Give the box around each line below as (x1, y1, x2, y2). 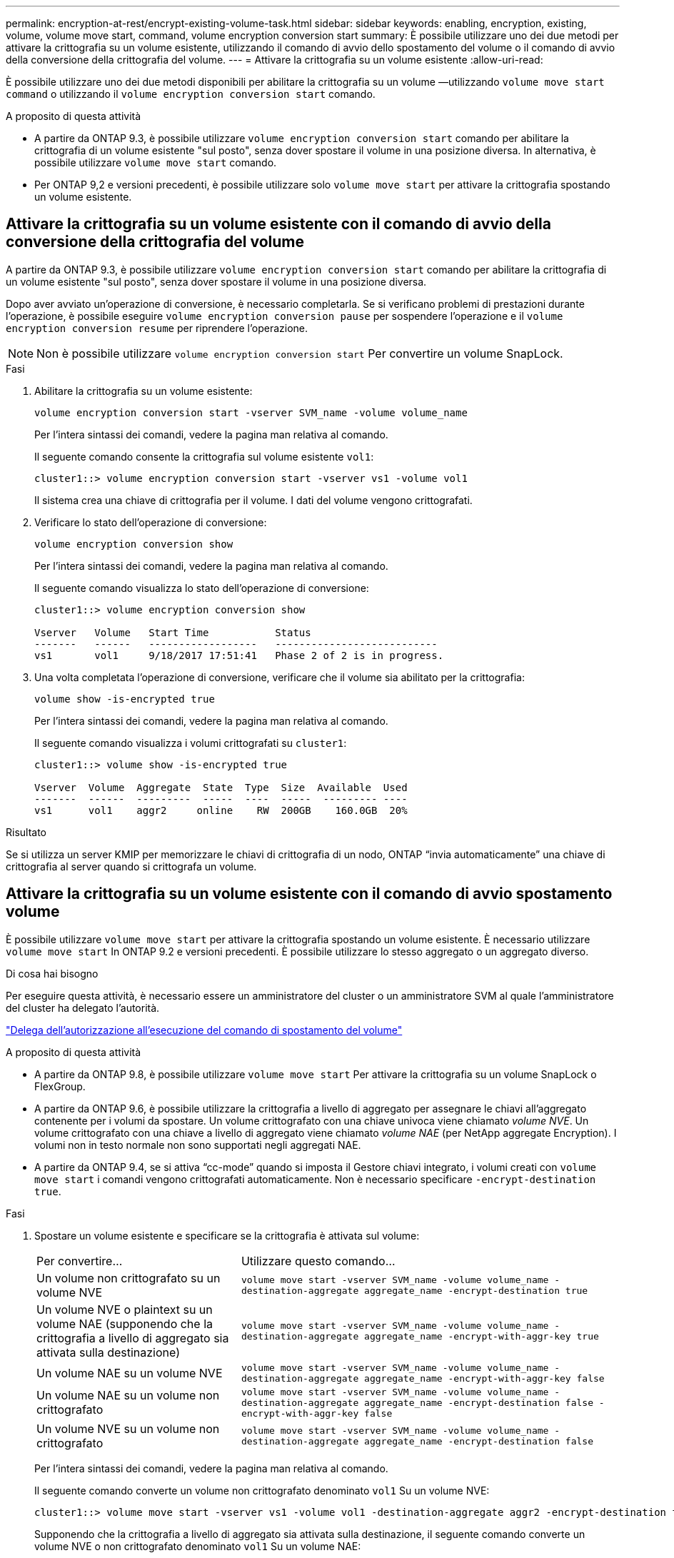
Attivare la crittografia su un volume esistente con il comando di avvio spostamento (6, 885, 613, 903)
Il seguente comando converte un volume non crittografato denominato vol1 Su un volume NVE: (34, 1484, 490, 1497)
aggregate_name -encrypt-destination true (364, 1285, 588, 1296)
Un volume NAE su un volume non (36, 1388, 220, 1403)
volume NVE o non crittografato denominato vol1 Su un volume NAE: (34, 1539, 361, 1552)
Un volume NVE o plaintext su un (36, 1302, 213, 1317)
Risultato (6, 825, 47, 838)
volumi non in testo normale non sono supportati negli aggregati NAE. (34, 1138, 361, 1151)
